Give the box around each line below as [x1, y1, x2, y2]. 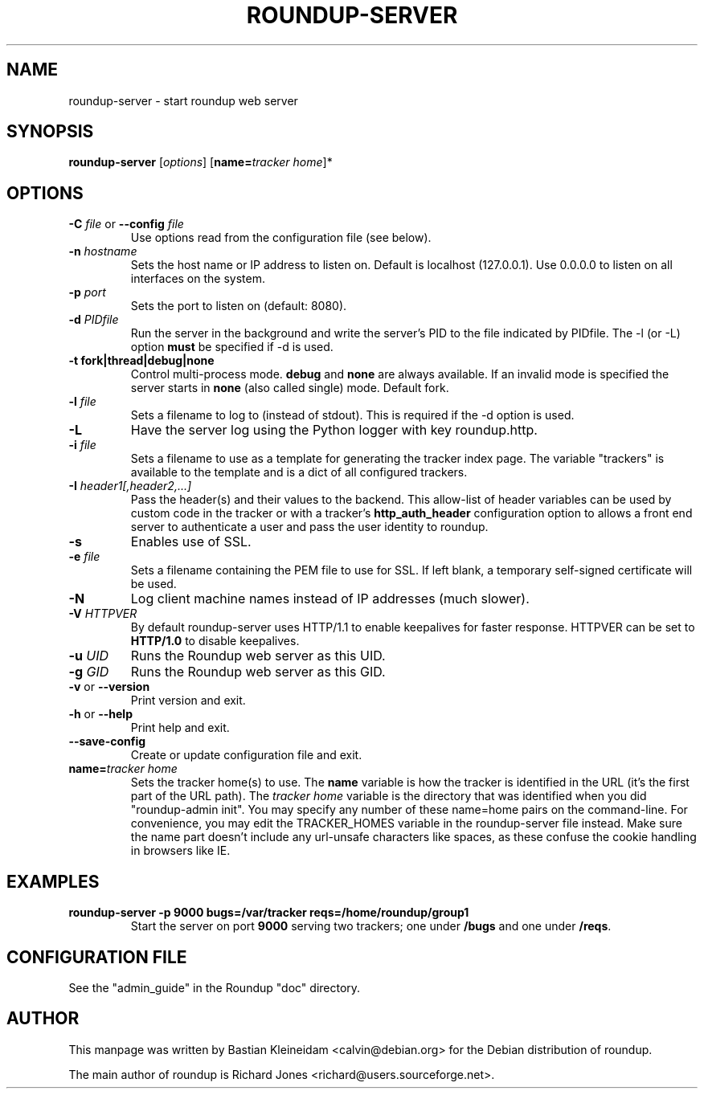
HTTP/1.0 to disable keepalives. [130, 634, 300, 648]
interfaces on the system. [130, 272, 265, 286]
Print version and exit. [130, 693, 246, 708]
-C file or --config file [68, 217, 184, 231]
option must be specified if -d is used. [130, 340, 334, 354]
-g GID [68, 664, 109, 680]
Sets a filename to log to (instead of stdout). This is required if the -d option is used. [130, 408, 575, 423]
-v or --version [68, 680, 150, 694]
